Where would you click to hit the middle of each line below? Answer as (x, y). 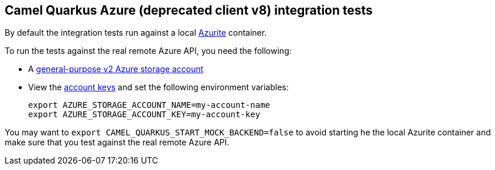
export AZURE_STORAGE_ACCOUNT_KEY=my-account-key (144, 115)
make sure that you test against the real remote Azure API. (117, 142)
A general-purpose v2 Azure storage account (116, 69)
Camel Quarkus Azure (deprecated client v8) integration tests (189, 10)
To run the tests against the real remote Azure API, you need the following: (148, 51)
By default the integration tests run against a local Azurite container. (136, 33)
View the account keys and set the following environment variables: (158, 87)
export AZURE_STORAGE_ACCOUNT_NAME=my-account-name (149, 105)
